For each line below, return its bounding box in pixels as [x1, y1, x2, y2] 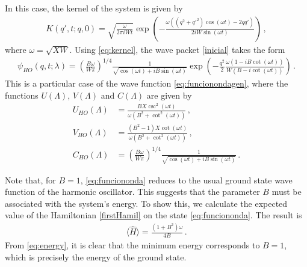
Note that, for [5, 173, 56, 186]
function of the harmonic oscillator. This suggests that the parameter [5, 185, 260, 198]
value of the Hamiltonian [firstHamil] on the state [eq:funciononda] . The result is [5, 209, 302, 221]
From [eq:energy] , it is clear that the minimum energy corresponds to [5, 239, 260, 251]
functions [5, 88, 39, 101]
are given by [146, 88, 192, 101]
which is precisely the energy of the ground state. [5, 250, 187, 263]
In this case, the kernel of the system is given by [5, 2, 183, 14]
